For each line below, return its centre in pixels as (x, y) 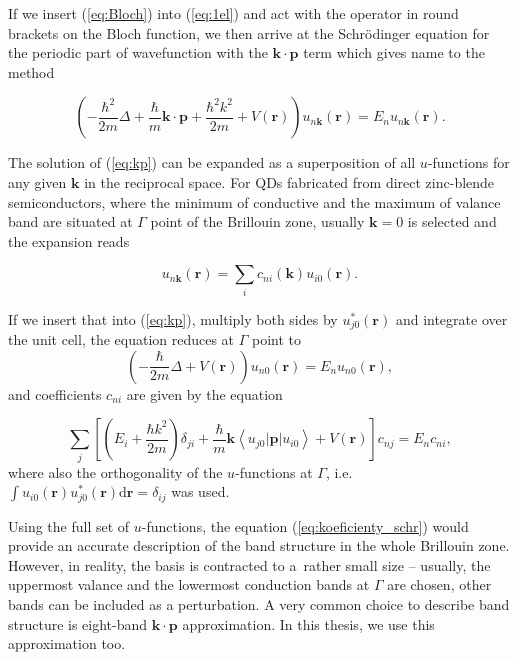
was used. (200, 491)
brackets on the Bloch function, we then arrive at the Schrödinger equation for (249, 32)
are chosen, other (439, 584)
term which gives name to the (394, 52)
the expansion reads (69, 240)
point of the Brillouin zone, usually (257, 221)
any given (37, 181)
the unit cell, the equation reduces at (121, 339)
